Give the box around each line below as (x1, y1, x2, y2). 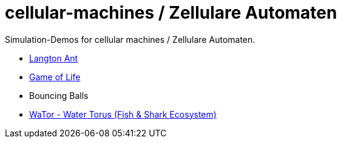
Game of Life (29, 71, 81, 82)
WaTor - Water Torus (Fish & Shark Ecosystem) (29, 109, 217, 119)
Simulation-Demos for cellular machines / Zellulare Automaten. (5, 34, 255, 45)
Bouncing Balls (29, 90, 89, 101)
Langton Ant (29, 52, 78, 63)
